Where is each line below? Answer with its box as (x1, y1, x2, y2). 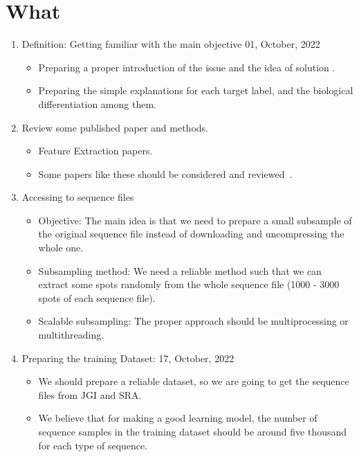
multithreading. (38, 328, 104, 342)
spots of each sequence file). (38, 290, 156, 305)
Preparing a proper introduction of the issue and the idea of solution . (38, 60, 335, 74)
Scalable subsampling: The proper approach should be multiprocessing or (38, 314, 349, 328)
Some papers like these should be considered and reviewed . (38, 166, 293, 181)
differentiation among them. (38, 96, 156, 111)
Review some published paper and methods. (21, 120, 208, 134)
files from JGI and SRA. (38, 387, 142, 402)
